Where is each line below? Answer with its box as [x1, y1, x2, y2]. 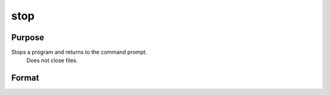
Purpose [11, 32, 44, 43]
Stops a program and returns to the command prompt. [11, 49, 147, 56]
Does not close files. [26, 57, 78, 64]
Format [11, 73, 40, 83]
